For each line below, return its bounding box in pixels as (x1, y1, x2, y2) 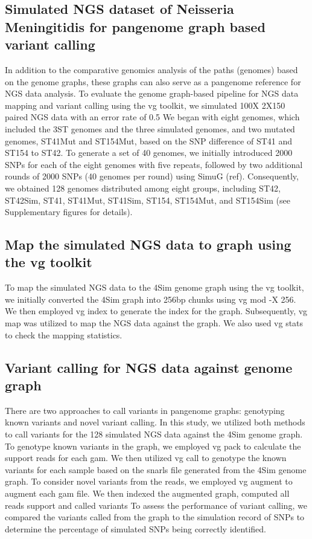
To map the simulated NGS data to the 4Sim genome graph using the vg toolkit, (5, 281, 304, 294)
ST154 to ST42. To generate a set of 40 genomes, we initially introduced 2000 (5, 146, 293, 159)
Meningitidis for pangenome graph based (5, 17, 266, 36)
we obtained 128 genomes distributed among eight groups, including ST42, (5, 181, 281, 194)
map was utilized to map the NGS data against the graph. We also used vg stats (5, 317, 304, 329)
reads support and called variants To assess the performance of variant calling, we (5, 499, 307, 511)
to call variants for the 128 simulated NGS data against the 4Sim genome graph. (5, 428, 303, 441)
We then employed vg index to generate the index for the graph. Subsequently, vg (5, 305, 308, 317)
